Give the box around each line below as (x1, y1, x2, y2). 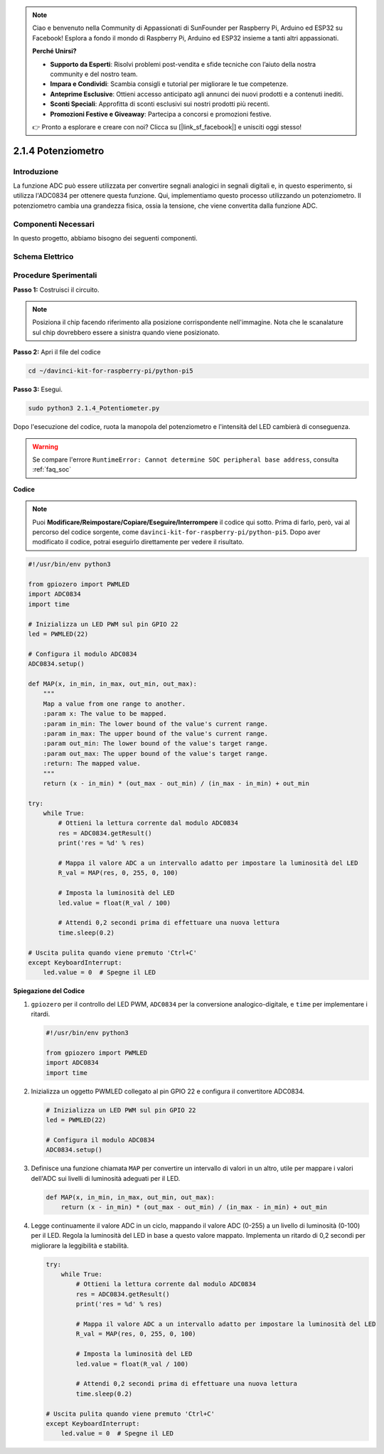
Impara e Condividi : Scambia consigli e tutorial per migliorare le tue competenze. (50, 80, 289, 88)
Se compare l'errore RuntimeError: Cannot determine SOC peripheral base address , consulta (32, 455, 339, 464)
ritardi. (31, 1010, 50, 1019)
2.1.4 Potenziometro (13, 144, 105, 156)
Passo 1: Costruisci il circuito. (13, 285, 100, 294)
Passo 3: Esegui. (13, 385, 63, 394)
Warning (32, 442, 58, 451)
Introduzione (13, 166, 59, 176)
